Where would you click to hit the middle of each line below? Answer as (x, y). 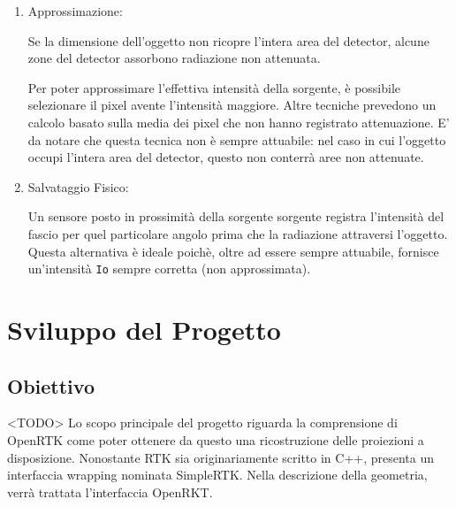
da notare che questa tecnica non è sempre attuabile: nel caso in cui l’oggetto (237, 139)
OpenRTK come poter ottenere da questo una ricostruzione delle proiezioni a (216, 439)
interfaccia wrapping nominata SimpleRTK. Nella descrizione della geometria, (217, 475)
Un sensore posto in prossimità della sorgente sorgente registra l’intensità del (236, 216)
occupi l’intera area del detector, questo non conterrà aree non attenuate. (226, 157)
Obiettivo (51, 385)
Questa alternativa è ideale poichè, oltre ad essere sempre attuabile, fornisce (233, 251)
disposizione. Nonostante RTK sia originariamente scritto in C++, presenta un (221, 457)
